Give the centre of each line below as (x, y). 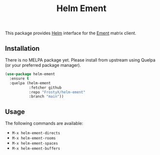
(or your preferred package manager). (43, 65)
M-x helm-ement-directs (36, 133)
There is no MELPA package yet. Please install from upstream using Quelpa (80, 60)
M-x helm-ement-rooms (34, 139)
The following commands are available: (44, 124)
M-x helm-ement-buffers (36, 149)
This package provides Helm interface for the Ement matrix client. (71, 33)
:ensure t (19, 78)
